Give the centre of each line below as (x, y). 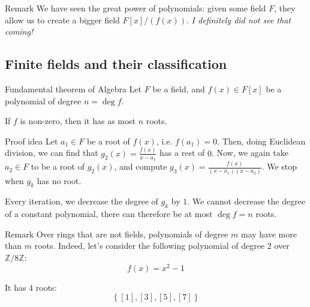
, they (285, 8)
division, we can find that (52, 153)
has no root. (59, 180)
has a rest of (182, 153)
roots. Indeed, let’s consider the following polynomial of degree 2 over (162, 246)
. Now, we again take (250, 153)
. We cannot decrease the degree (246, 201)
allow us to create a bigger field (62, 19)
